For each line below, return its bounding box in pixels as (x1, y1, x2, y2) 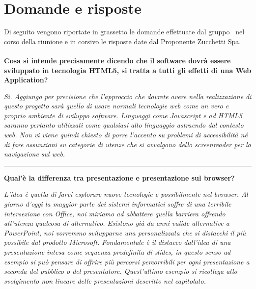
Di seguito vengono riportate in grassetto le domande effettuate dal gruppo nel (4, 26, 245, 37)
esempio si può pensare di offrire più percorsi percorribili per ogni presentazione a (4, 256, 250, 266)
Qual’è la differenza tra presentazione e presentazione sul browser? (4, 172, 235, 183)
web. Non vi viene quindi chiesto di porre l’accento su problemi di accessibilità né (4, 130, 248, 140)
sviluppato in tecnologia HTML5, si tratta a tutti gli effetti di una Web (4, 65, 252, 75)
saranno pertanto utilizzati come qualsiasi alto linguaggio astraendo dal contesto (4, 120, 244, 130)
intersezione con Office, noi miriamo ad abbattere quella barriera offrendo (4, 208, 226, 218)
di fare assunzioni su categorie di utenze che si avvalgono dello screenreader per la (4, 139, 251, 149)
